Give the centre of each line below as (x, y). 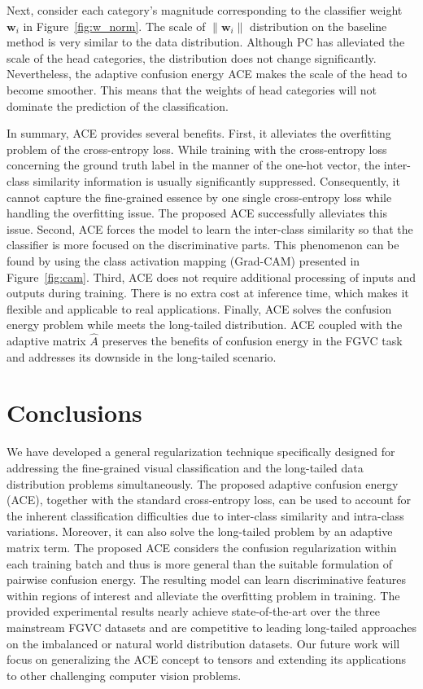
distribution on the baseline (318, 26)
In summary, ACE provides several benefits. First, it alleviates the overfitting (199, 133)
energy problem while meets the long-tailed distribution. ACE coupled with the (205, 325)
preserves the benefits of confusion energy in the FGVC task (252, 341)
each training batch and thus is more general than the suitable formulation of (200, 563)
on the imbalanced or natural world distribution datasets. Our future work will (203, 643)
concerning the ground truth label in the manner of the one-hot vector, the (194, 165)
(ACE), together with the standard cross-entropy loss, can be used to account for (209, 500)
